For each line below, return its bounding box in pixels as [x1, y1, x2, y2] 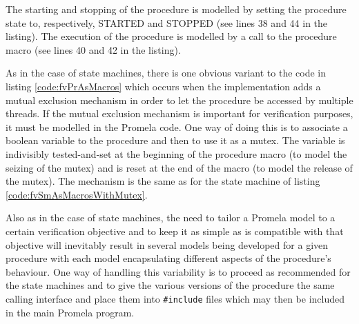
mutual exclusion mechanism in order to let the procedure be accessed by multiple [6, 92, 353, 107]
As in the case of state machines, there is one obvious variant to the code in [6, 65, 327, 80]
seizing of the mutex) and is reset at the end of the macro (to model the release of [6, 160, 353, 174]
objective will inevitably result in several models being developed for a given [6, 237, 329, 252]
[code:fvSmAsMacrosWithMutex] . [6, 187, 148, 201]
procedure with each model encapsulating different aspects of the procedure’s [6, 251, 331, 265]
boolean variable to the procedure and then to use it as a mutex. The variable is [6, 133, 345, 148]
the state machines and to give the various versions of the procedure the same [6, 278, 335, 292]
